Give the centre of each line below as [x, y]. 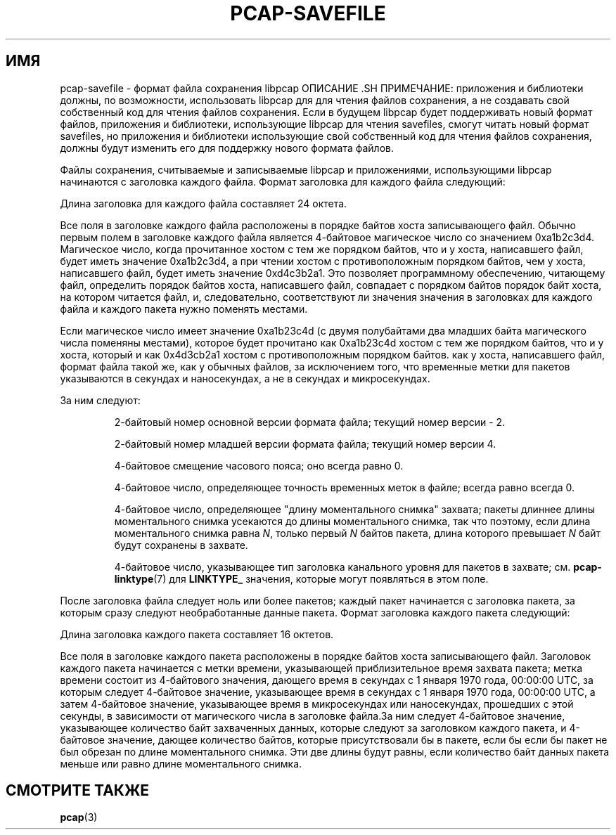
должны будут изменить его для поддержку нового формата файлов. [227, 148]
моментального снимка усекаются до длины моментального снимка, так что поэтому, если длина [352, 521]
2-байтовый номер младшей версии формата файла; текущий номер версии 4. [305, 444]
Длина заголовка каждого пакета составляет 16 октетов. [197, 634]
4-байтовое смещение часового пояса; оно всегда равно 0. [259, 465]
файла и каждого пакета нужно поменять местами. [184, 309]
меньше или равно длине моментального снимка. [181, 763]
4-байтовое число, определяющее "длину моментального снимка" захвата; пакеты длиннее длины [355, 509]
